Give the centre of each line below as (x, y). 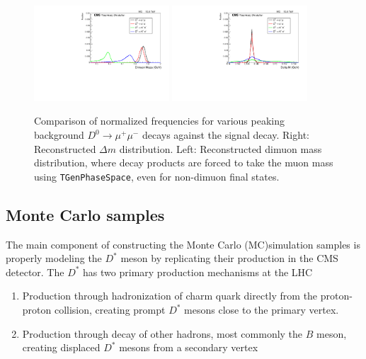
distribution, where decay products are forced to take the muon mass (184, 163)
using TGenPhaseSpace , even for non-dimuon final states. (157, 176)
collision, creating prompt (110, 310)
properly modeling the (54, 258)
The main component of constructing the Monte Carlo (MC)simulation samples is (183, 244)
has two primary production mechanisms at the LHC (198, 272)
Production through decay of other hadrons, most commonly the (162, 333)
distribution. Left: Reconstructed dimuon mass (221, 148)
